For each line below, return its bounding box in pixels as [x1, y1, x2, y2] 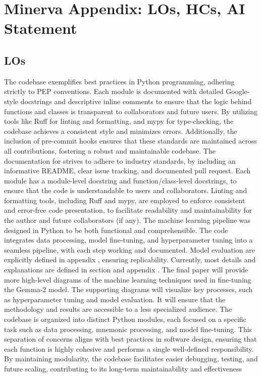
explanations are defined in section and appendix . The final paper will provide [4, 264, 248, 275]
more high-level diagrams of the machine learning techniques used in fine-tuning [4, 274, 251, 285]
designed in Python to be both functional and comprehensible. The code [4, 224, 228, 235]
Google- [226, 86, 250, 97]
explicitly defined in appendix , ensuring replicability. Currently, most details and [4, 254, 256, 265]
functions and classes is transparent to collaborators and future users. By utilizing [4, 106, 258, 116]
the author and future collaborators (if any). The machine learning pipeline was [4, 215, 251, 225]
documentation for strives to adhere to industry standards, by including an [4, 155, 236, 166]
